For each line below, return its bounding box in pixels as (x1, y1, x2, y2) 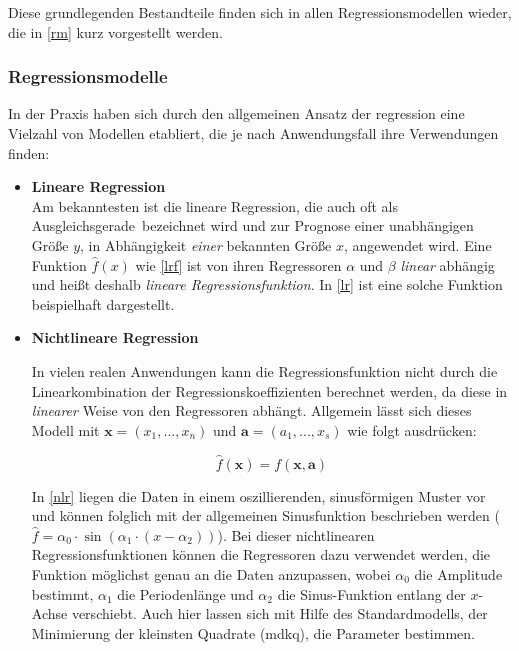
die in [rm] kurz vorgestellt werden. (8, 21, 223, 42)
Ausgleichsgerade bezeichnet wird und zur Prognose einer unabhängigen (31, 215, 474, 236)
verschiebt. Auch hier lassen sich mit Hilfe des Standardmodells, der (71, 603, 488, 624)
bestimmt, (31, 583, 94, 604)
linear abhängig (400, 254, 495, 275)
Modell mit (31, 419, 100, 440)
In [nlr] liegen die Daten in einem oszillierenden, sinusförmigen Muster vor (31, 485, 486, 506)
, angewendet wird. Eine (343, 234, 492, 255)
